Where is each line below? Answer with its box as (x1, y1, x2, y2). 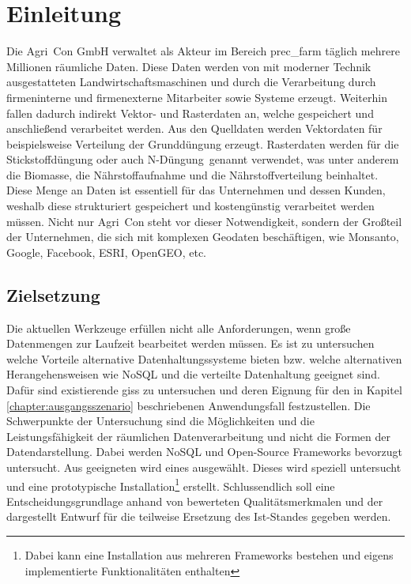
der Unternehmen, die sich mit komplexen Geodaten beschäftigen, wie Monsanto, (6, 228, 399, 245)
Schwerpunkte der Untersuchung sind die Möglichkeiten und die (6, 413, 315, 429)
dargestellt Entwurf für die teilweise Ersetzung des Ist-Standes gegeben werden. (6, 508, 391, 525)
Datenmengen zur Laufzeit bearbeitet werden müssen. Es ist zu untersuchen (6, 335, 375, 352)
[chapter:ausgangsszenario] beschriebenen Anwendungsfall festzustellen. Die (6, 397, 371, 413)
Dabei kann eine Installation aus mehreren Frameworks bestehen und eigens (25, 547, 394, 563)
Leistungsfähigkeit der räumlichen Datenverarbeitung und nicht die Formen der (6, 428, 390, 444)
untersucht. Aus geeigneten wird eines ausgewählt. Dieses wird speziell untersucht (6, 458, 402, 475)
